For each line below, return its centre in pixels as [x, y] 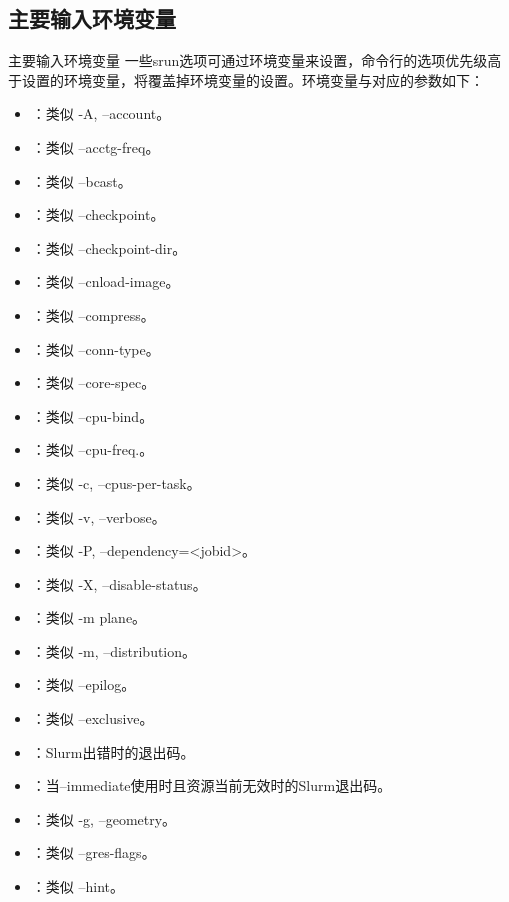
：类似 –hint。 [77, 886]
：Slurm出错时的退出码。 [113, 751]
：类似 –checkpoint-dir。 [109, 247]
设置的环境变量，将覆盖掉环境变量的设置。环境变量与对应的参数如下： [252, 79]
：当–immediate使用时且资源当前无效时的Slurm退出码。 [211, 785]
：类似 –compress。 [93, 314]
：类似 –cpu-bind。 [92, 415]
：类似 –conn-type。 [95, 348]
